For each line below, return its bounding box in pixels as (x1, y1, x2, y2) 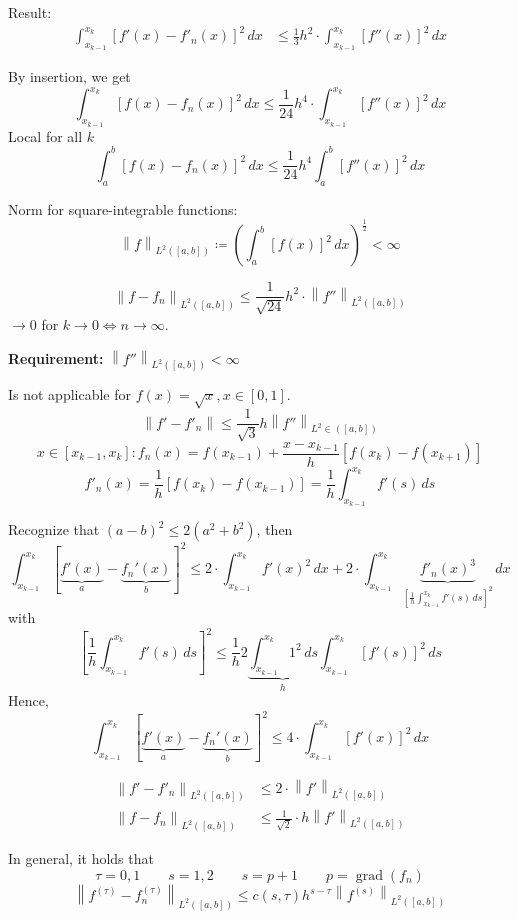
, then (256, 519, 293, 540)
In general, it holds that (8, 848, 154, 869)
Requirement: (8, 347, 104, 368)
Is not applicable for (8, 384, 132, 405)
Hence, (8, 690, 49, 711)
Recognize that (8, 519, 100, 540)
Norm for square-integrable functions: (8, 198, 238, 219)
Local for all (8, 125, 83, 146)
